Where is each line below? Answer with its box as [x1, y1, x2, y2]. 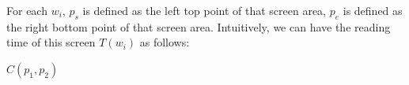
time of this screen [6, 34, 96, 50]
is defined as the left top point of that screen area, [82, 2, 327, 18]
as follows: [139, 34, 190, 50]
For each [6, 2, 47, 18]
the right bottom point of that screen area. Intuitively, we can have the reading [6, 18, 391, 35]
